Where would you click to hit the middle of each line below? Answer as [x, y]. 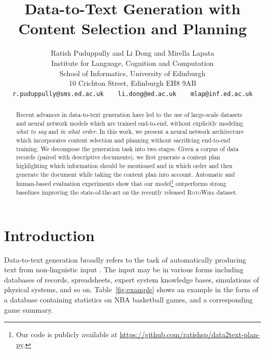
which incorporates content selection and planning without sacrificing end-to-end [123, 140]
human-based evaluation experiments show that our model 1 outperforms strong [121, 183]
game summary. [29, 309]
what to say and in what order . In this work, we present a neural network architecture [130, 132]
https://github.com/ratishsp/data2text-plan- [190, 334]
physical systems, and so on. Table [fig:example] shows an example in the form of [131, 289]
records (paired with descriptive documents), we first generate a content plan [118, 157]
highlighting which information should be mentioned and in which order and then [124, 166]
